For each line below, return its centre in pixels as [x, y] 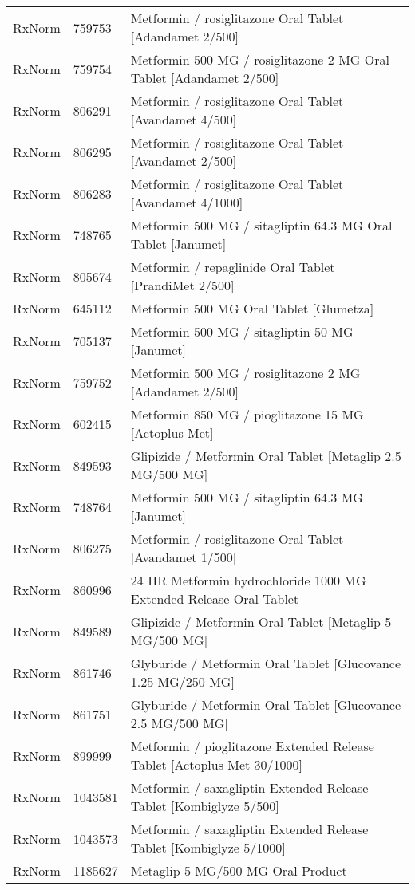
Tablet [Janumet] [178, 244]
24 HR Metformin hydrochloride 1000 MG [248, 580]
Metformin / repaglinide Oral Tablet [233, 267]
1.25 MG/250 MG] [182, 681]
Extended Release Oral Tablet [215, 599]
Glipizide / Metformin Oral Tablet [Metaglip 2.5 [266, 456]
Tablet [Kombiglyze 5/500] [205, 806]
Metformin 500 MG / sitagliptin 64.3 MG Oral [261, 225]
